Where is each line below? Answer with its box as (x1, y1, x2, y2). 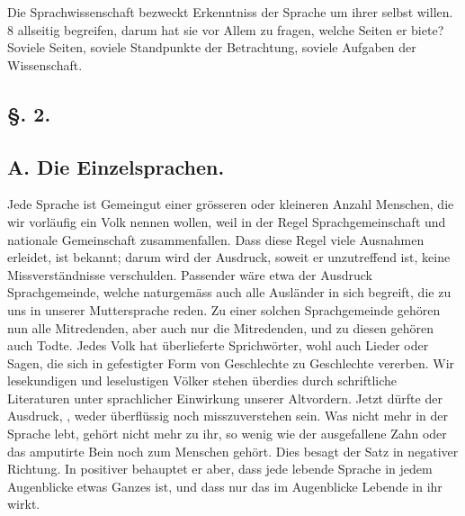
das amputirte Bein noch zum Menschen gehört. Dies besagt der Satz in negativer (7, 441, 459, 460)
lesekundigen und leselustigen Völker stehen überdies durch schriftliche (7, 371, 398, 390)
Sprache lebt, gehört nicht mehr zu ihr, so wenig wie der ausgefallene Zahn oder (7, 424, 447, 443)
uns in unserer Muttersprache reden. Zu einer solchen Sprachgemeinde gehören (7, 300, 441, 319)
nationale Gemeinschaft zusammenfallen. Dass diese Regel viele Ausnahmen (7, 230, 425, 249)
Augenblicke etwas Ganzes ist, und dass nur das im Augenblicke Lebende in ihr (7, 476, 443, 495)
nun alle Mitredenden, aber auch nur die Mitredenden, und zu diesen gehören (7, 318, 434, 337)
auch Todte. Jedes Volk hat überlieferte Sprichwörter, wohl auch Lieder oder (7, 336, 429, 355)
